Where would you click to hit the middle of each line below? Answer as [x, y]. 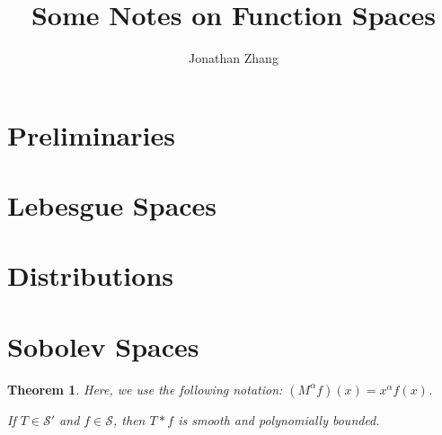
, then [129, 419]
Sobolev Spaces [103, 346]
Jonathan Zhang [234, 58]
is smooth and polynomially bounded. [279, 419]
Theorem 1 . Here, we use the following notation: [145, 389]
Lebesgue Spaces [112, 205]
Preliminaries [91, 134]
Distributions [90, 275]
